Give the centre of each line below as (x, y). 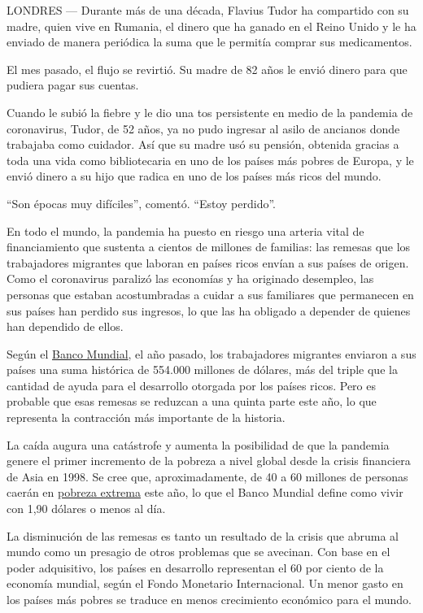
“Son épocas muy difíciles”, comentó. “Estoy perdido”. (142, 203)
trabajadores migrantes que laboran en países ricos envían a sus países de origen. (208, 262)
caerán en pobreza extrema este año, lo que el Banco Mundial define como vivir (205, 492)
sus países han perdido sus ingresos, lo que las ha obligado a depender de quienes (209, 310)
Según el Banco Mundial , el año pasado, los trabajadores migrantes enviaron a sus (211, 353)
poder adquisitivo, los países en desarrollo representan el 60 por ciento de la (195, 567)
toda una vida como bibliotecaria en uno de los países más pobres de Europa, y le (210, 160)
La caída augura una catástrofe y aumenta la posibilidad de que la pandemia (198, 444)
